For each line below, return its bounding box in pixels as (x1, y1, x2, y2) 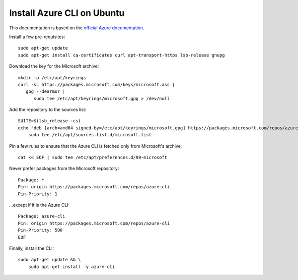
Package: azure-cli (18, 214, 66, 219)
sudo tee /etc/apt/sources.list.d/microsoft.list (28, 132, 151, 138)
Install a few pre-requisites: (9, 34, 65, 40)
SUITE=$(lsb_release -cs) (18, 118, 81, 124)
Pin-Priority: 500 (18, 227, 63, 233)
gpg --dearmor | (25, 89, 66, 94)
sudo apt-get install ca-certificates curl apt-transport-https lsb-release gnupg (18, 52, 225, 58)
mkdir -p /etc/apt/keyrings (18, 75, 86, 80)
